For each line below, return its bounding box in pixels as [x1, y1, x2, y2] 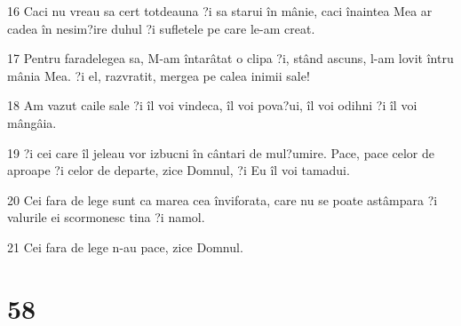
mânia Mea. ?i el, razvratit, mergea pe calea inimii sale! [7, 66, 310, 84]
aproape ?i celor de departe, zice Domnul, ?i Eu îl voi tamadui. [7, 161, 350, 179]
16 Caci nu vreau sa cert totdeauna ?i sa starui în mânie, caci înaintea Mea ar [7, 2, 433, 20]
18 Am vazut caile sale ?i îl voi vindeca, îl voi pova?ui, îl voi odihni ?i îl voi [7, 96, 417, 115]
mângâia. [7, 113, 57, 131]
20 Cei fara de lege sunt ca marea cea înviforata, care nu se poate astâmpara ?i [7, 190, 438, 209]
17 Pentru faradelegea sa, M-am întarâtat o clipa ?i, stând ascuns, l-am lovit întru [7, 49, 454, 68]
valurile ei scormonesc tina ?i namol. [7, 208, 205, 227]
